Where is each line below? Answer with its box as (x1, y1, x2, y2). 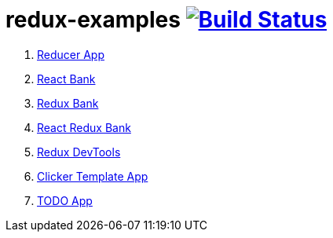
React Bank (37, 71, 96, 86)
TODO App (37, 193, 93, 207)
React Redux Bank (37, 120, 131, 134)
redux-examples (5, 6, 181, 33)
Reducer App (37, 47, 104, 61)
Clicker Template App (37, 169, 148, 183)
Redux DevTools (37, 145, 121, 159)
